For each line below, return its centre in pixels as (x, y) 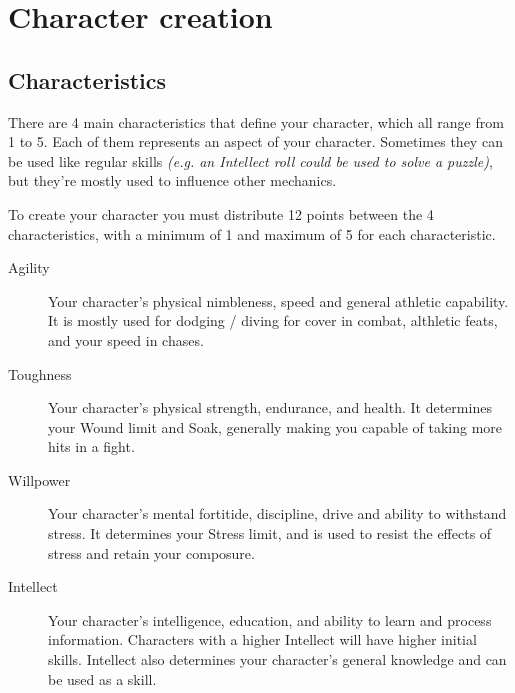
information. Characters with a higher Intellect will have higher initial (262, 639)
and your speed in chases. (126, 339)
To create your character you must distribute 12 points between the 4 (221, 213)
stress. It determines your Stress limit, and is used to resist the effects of (270, 533)
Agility (29, 267)
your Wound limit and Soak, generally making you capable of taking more (275, 426)
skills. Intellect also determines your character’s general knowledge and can (277, 659)
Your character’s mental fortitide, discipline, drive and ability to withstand (277, 513)
